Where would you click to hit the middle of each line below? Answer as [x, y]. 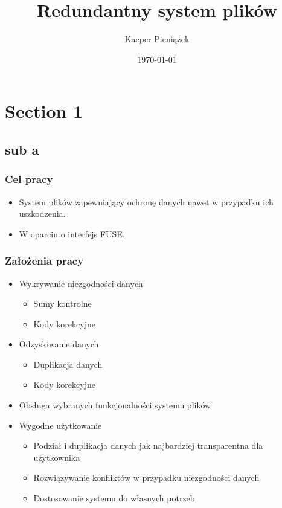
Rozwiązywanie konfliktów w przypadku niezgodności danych [146, 477]
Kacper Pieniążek [157, 39]
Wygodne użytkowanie [60, 425]
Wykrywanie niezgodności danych [81, 283]
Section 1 [44, 111]
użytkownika [57, 457]
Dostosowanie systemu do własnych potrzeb [114, 498]
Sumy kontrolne [62, 304]
